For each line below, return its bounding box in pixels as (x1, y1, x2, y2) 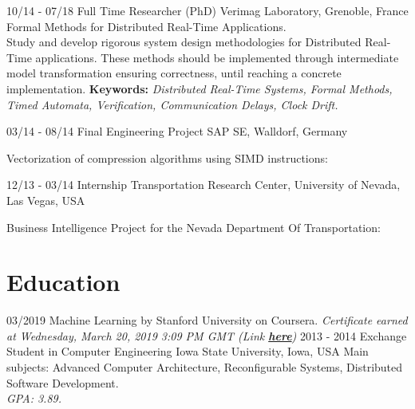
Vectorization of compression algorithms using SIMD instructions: (6, 149, 328, 166)
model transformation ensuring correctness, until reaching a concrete (6, 65, 342, 81)
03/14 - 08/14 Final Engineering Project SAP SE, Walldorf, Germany (6, 123, 348, 140)
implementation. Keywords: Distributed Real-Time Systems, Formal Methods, (6, 80, 393, 96)
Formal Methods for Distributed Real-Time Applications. (6, 18, 287, 34)
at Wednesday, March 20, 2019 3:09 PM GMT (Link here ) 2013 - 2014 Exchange (6, 327, 407, 344)
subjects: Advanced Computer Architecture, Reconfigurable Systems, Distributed (6, 359, 403, 376)
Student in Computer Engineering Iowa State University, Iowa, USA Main (6, 343, 369, 360)
